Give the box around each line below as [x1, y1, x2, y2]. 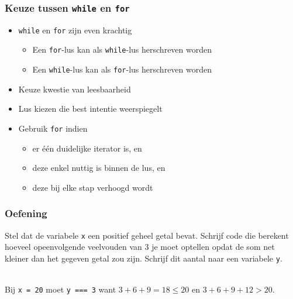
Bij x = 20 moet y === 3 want [5, 283, 116, 295]
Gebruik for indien [18, 122, 88, 134]
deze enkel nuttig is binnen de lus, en [32, 161, 166, 174]
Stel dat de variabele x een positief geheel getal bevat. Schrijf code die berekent [5, 229, 289, 241]
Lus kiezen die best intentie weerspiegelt [18, 102, 163, 115]
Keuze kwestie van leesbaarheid [18, 83, 131, 95]
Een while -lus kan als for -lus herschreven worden [32, 63, 212, 75]
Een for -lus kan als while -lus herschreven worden [32, 43, 212, 56]
